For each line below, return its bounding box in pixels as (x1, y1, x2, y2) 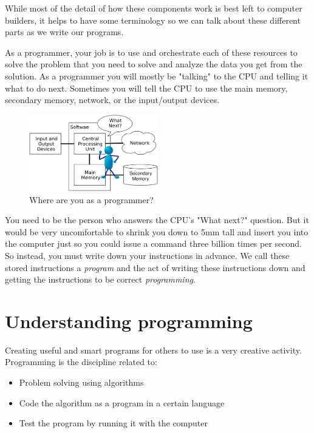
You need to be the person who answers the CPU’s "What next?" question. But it (5, 213, 309, 226)
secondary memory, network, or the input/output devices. (5, 93, 220, 106)
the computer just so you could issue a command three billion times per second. (5, 237, 302, 250)
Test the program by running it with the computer (19, 417, 208, 429)
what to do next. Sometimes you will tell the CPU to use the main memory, (5, 81, 288, 94)
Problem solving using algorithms (19, 376, 144, 389)
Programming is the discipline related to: (5, 355, 157, 368)
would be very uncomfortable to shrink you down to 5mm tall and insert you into (5, 225, 309, 238)
